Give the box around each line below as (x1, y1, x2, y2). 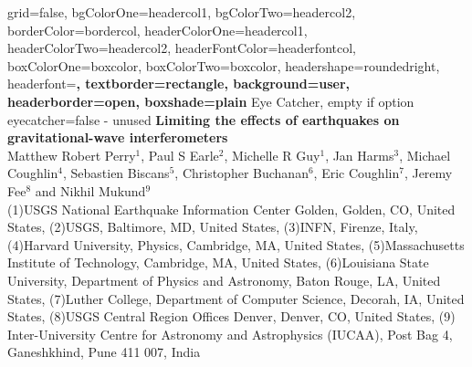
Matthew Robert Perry (7, 145, 136, 164)
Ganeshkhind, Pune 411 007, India (7, 342, 201, 362)
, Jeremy (404, 163, 453, 183)
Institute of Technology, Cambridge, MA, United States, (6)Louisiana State (7, 253, 429, 272)
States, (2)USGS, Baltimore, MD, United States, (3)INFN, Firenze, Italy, (7, 217, 418, 236)
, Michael (399, 145, 451, 164)
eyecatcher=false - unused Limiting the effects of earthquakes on (7, 110, 400, 129)
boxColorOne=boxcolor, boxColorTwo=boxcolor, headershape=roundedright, (7, 56, 440, 75)
